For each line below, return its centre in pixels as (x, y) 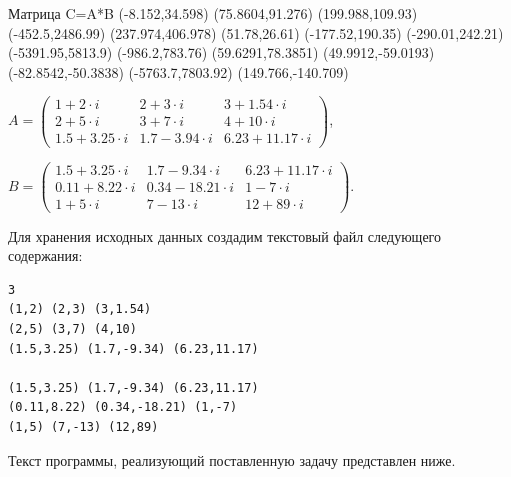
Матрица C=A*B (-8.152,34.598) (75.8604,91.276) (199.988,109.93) (213, 13)
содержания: (45, 255)
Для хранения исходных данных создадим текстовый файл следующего (224, 235)
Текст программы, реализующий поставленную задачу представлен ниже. (232, 459)
